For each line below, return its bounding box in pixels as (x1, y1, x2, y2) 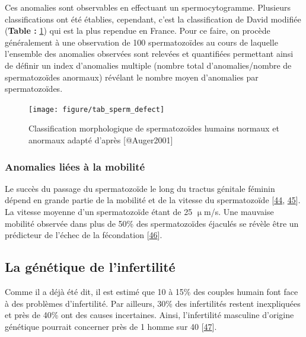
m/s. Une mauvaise (204, 206, 274, 217)
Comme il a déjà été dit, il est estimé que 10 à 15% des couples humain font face (5, 285, 298, 297)
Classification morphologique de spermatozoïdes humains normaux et (28, 122, 279, 134)
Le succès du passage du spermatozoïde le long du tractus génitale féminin (5, 182, 275, 194)
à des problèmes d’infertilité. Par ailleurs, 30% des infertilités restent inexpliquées (5, 297, 301, 309)
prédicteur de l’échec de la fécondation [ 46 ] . (5, 229, 162, 241)
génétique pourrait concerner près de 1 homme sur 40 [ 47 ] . (5, 320, 217, 332)
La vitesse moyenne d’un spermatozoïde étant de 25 (5, 206, 193, 217)
